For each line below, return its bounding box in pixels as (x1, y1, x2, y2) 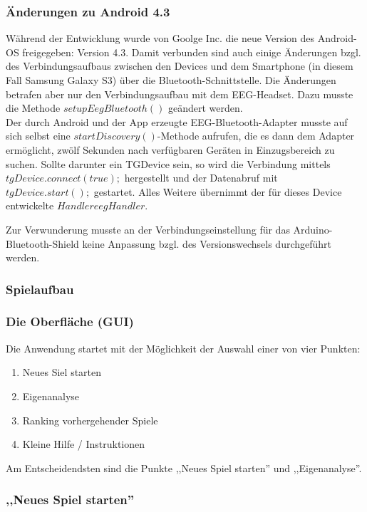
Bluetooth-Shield (6, 236, 79, 251)
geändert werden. (168, 100, 243, 115)
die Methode (6, 100, 61, 115)
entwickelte (6, 198, 54, 213)
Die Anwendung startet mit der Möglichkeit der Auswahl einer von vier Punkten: (6, 340, 361, 355)
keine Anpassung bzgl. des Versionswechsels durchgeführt (82, 236, 332, 251)
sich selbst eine (6, 128, 71, 143)
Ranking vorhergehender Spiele (22, 412, 158, 427)
